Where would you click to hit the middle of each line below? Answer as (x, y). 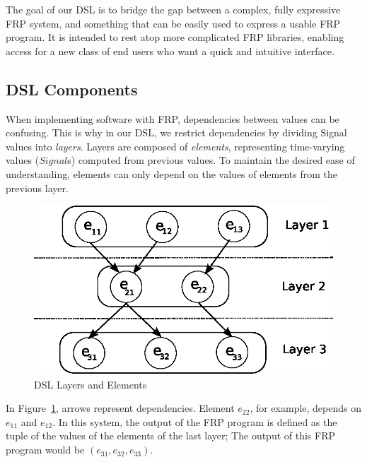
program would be (45, 450)
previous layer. (37, 188)
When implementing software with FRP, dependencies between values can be (173, 118)
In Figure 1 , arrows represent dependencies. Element (120, 408)
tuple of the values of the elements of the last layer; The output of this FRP (171, 436)
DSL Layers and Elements (91, 384)
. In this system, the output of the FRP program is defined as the (195, 421)
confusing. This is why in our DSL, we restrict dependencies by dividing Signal (176, 132)
